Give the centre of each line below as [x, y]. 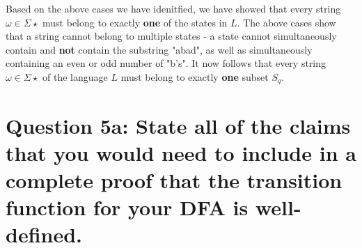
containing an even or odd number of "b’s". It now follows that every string [166, 63]
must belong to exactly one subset [195, 76]
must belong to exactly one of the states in [135, 22]
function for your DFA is [127, 207]
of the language [75, 76]
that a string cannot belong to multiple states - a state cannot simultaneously [171, 36]
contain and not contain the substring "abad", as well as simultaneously [159, 49]
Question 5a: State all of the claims [178, 125]
